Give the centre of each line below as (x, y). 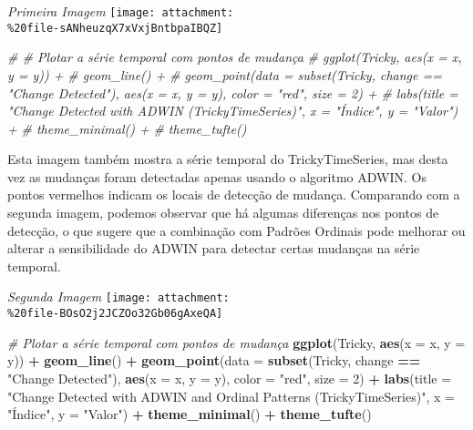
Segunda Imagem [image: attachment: (118, 297)
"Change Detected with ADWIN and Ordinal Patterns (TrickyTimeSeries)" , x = (231, 396)
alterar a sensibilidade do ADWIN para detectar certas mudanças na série (214, 248)
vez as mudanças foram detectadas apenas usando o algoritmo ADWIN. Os (217, 176)
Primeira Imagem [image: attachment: (121, 11)
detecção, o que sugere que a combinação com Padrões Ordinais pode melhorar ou (236, 230)
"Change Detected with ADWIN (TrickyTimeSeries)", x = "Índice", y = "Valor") (233, 111)
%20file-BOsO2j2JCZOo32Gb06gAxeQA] (115, 314)
